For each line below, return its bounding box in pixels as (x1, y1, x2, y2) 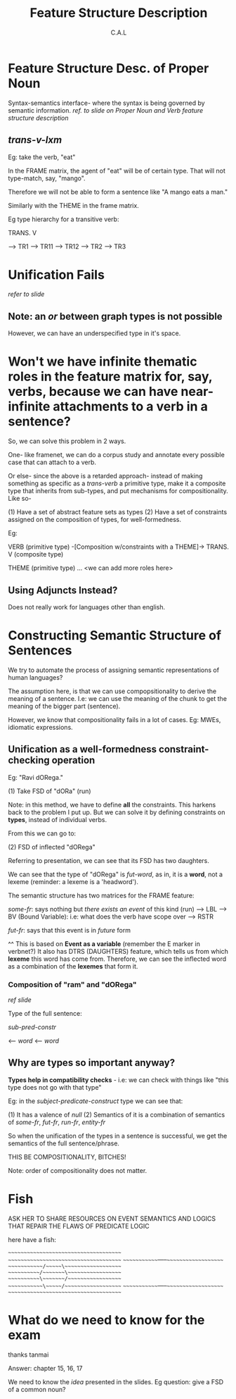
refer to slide (8, 290, 45, 299)
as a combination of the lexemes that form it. (8, 962, 138, 970)
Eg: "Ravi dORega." (8, 773, 64, 781)
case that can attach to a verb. (8, 458, 97, 466)
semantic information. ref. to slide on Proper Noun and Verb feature (8, 106, 204, 114)
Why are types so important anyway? (8, 1057, 175, 1069)
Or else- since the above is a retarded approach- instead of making (8, 472, 203, 480)
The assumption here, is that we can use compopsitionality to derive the (8, 687, 217, 695)
